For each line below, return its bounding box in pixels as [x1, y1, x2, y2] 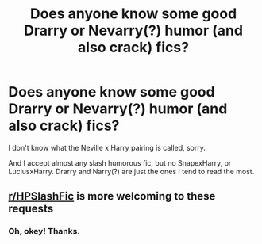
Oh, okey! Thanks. [8, 226, 81, 237]
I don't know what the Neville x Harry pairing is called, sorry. [8, 143, 206, 152]
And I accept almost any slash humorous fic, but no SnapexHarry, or [8, 158, 232, 167]
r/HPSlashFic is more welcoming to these [8, 189, 216, 203]
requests [8, 202, 54, 215]
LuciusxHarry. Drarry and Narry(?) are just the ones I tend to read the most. [8, 166, 255, 176]
